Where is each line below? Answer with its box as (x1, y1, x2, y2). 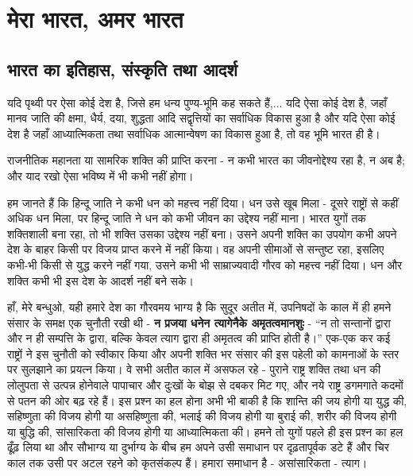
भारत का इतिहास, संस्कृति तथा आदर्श (7, 56, 237, 81)
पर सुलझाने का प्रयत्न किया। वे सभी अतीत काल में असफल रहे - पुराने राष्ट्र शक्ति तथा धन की (7, 361, 381, 377)
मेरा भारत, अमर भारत (7, 2, 183, 35)
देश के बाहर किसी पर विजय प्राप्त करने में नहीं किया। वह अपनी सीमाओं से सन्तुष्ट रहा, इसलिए (7, 241, 384, 257)
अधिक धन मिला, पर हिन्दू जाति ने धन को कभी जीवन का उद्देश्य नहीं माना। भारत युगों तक (7, 210, 366, 226)
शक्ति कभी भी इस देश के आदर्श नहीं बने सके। (7, 272, 194, 288)
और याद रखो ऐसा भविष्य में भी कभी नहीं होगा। (7, 167, 194, 184)
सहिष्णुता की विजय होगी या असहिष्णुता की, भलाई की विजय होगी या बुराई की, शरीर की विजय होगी (7, 408, 397, 424)
